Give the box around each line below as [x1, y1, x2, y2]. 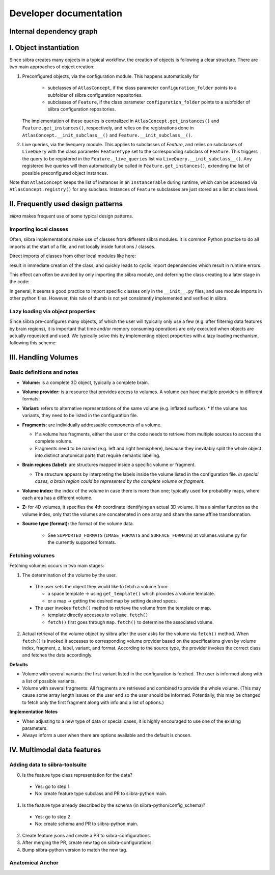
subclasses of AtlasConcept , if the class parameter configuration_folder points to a [47, 85, 237, 91]
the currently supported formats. [47, 539, 117, 545]
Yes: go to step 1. [35, 783, 71, 789]
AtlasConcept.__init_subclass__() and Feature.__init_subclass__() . [22, 132, 193, 138]
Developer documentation [9, 8, 122, 19]
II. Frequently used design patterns [9, 200, 123, 208]
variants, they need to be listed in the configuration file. [22, 413, 139, 419]
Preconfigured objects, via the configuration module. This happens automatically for [22, 73, 199, 79]
